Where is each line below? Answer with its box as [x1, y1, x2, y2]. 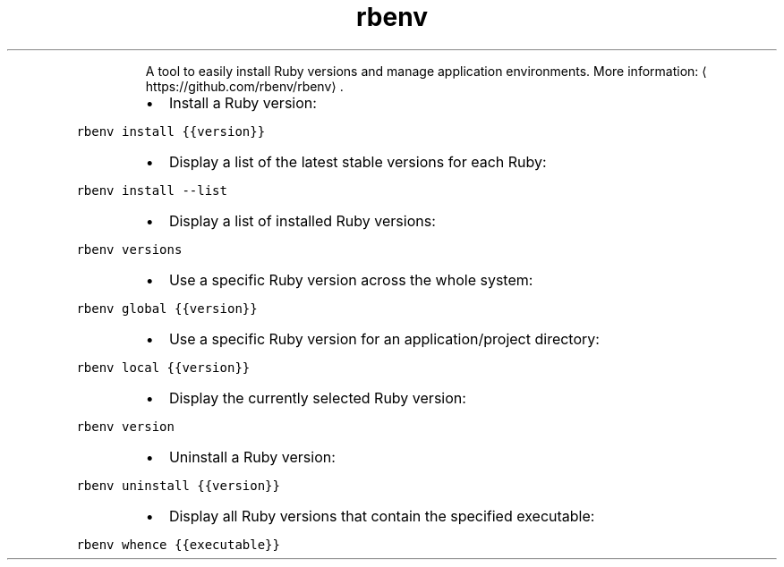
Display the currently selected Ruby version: [168, 388, 466, 407]
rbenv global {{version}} [76, 300, 258, 316]
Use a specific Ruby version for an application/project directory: [168, 329, 600, 348]
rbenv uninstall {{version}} [76, 478, 280, 493]
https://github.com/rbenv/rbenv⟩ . [145, 78, 344, 94]
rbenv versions [76, 241, 183, 257]
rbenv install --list [76, 182, 227, 198]
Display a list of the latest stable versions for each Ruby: [168, 152, 547, 171]
